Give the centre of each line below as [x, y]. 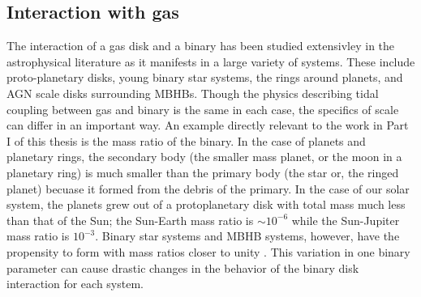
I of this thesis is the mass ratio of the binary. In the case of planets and [186, 140]
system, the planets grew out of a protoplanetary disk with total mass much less [206, 204]
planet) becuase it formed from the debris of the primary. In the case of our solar [208, 188]
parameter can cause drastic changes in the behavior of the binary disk [183, 267]
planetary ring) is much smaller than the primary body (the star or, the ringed [203, 172]
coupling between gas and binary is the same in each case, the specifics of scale [203, 109]
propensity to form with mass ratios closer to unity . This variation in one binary [208, 251]
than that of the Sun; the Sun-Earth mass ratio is [130, 220]
